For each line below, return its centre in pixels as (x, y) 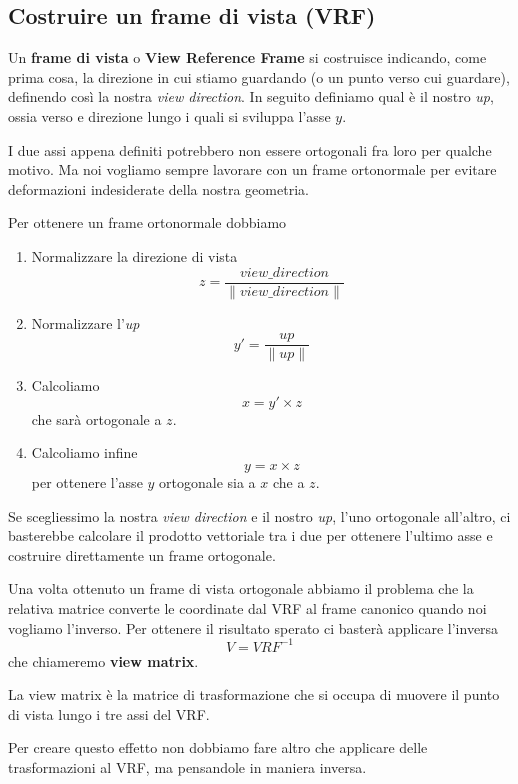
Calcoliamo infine (84, 452)
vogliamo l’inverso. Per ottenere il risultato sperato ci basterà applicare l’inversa (253, 627)
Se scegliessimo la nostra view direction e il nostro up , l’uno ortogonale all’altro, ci (259, 515)
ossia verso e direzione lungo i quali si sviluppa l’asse (169, 115)
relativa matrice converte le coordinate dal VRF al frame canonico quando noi (247, 608)
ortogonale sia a (207, 482)
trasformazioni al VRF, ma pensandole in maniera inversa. (187, 767)
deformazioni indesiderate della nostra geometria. (158, 188)
